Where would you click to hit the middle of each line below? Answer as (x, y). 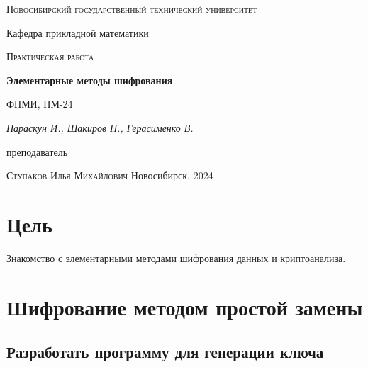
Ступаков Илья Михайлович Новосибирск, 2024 (110, 175)
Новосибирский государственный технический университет (132, 9)
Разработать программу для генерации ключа (165, 352)
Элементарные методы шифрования (90, 80)
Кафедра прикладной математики (78, 32)
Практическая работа (50, 56)
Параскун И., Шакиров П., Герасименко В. (100, 127)
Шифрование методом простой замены (185, 306)
